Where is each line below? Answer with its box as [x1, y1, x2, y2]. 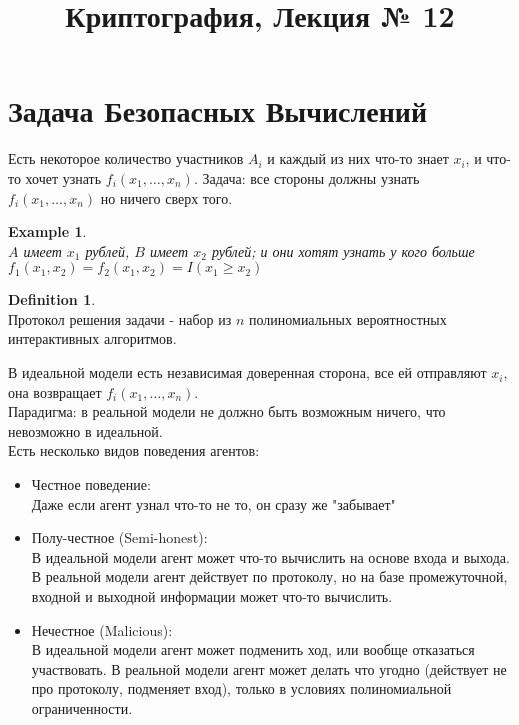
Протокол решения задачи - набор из [8, 308, 232, 329]
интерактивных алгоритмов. [8, 328, 177, 349]
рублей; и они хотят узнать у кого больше [211, 240, 475, 261]
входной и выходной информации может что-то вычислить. [31, 586, 393, 606]
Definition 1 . [8, 289, 96, 310]
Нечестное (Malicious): [31, 619, 173, 640]
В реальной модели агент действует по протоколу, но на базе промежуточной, [31, 566, 508, 587]
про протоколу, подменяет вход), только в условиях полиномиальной [31, 678, 452, 699]
